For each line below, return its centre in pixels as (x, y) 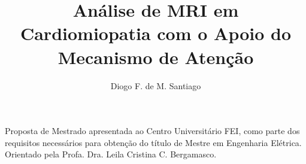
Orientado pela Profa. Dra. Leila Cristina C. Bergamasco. (111, 154)
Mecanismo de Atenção (156, 57)
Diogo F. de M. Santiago (156, 85)
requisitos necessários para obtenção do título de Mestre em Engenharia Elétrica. (153, 142)
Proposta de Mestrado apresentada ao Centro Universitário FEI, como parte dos (152, 131)
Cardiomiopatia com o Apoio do (156, 33)
